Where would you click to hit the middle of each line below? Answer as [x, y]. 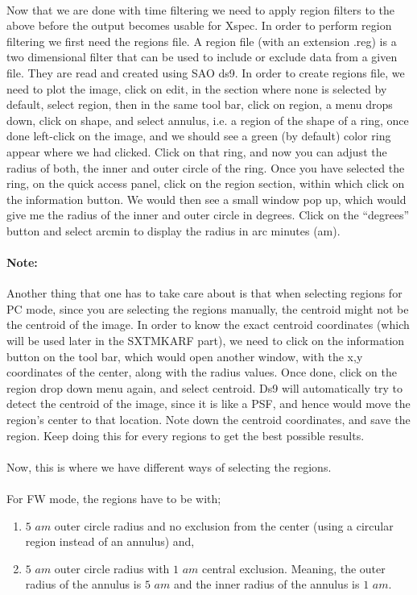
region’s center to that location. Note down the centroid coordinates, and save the [208, 420]
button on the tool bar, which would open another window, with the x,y [185, 356]
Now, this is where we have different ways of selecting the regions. [169, 466]
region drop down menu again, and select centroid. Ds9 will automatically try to [205, 387]
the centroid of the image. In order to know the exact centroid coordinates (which [208, 325]
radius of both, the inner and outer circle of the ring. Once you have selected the [206, 167]
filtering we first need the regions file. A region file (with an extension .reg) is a [202, 41]
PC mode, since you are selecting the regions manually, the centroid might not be [208, 308]
